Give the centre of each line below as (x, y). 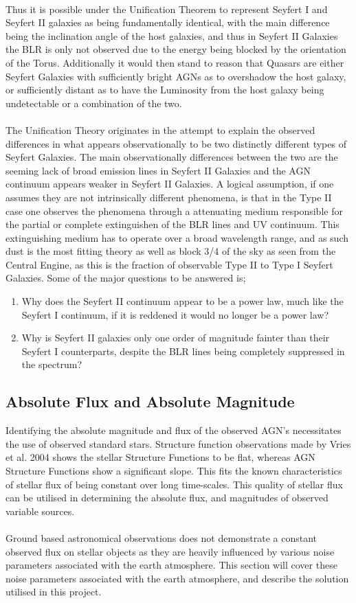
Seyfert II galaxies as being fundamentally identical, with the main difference (168, 22)
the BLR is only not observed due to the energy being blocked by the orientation (176, 49)
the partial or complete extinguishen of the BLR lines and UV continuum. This (173, 224)
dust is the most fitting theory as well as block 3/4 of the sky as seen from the (171, 251)
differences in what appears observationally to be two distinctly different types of (176, 143)
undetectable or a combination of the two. (94, 103)
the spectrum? (52, 364)
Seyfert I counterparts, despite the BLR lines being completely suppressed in (183, 351)
